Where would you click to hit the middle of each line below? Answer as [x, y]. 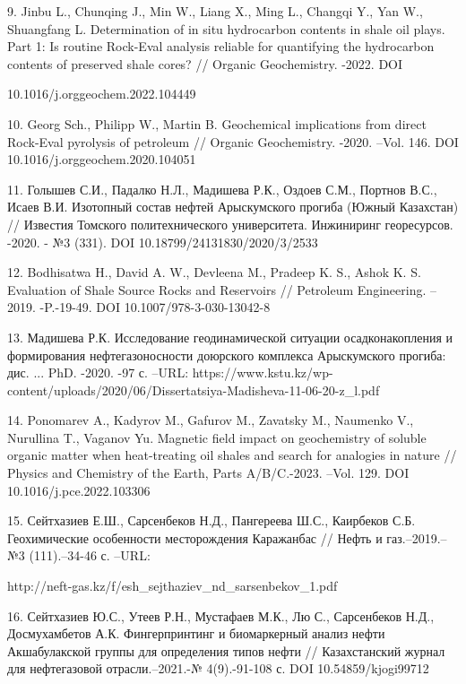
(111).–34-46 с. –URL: [90, 555]
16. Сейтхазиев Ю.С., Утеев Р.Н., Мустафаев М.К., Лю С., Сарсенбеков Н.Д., [221, 615]
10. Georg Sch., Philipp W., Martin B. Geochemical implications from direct [217, 123]
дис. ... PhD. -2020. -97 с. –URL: [98, 372]
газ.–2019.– [417, 537]
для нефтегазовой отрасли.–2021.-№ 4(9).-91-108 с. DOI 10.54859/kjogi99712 [218, 668]
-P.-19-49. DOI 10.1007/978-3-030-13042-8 [155, 307]
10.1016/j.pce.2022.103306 [79, 490]
